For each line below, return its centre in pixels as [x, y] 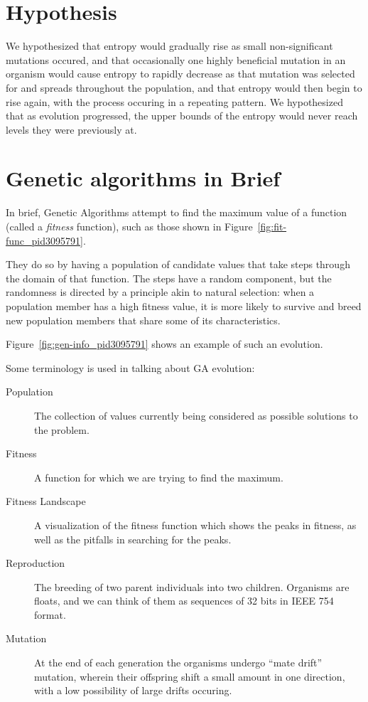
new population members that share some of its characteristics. [143, 320]
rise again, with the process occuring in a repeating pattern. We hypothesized [174, 101]
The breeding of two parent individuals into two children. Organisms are [192, 586]
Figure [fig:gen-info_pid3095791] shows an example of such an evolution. [164, 344]
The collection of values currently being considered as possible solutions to [196, 415]
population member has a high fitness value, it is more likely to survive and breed [184, 305]
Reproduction [36, 563]
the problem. [62, 429]
